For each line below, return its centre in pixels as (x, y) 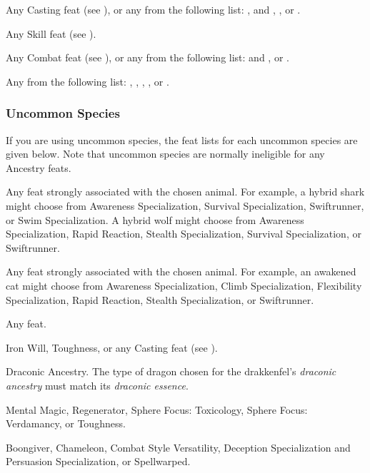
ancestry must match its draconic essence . (97, 385)
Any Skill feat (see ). (51, 33)
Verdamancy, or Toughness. (66, 423)
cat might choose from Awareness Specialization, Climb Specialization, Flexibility (184, 285)
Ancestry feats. (39, 167)
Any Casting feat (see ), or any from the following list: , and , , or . (153, 9)
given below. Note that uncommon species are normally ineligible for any (165, 154)
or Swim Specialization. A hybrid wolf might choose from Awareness (155, 219)
